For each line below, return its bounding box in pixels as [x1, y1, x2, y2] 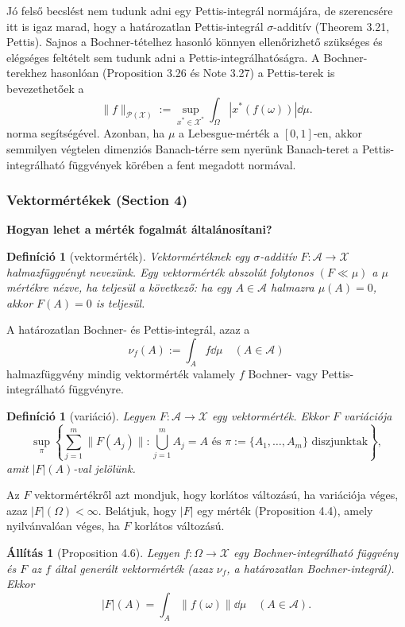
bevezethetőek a [6, 79, 84, 96]
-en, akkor [313, 125, 363, 141]
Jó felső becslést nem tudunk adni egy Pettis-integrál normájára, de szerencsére [6, 2, 393, 18]
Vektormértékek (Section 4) [6, 190, 187, 210]
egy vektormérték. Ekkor [211, 407, 330, 424]
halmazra [271, 279, 314, 296]
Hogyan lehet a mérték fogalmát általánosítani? [6, 221, 272, 238]
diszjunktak [311, 436, 368, 448]
